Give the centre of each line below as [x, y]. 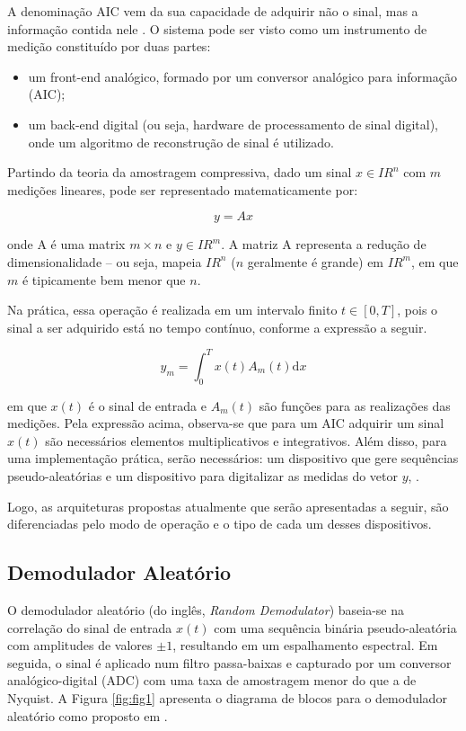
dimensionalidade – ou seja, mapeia [105, 261]
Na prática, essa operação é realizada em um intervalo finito [172, 310]
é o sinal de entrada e [147, 405]
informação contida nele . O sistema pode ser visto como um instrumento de [217, 28]
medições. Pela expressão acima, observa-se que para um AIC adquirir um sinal [226, 423]
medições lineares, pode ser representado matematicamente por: [183, 189]
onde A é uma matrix [66, 244]
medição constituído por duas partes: [109, 46]
